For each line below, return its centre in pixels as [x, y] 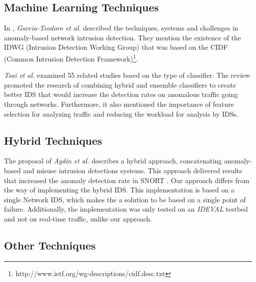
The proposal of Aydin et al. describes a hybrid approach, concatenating [113, 161]
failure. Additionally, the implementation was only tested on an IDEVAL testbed [126, 209]
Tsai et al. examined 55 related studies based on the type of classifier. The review [127, 75]
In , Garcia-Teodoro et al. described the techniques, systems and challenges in [121, 28]
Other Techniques [50, 245]
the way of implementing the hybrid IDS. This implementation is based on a [119, 190]
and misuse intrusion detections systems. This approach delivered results [132, 170]
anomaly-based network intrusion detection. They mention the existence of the [123, 37]
